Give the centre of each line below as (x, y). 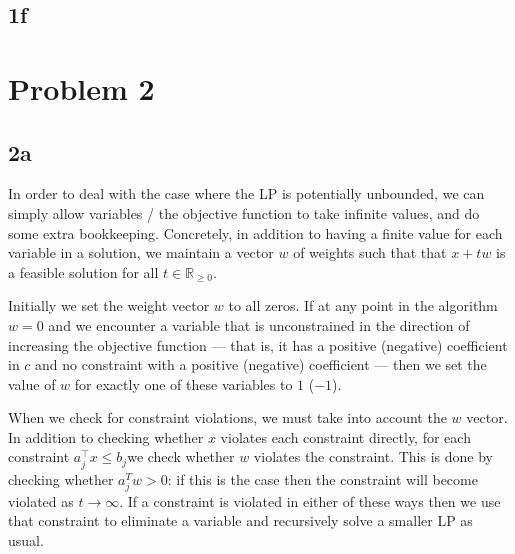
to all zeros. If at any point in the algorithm (363, 305)
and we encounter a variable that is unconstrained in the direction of (259, 324)
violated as (41, 500)
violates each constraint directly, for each (345, 436)
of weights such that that (370, 252)
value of (32, 383)
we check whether (181, 456)
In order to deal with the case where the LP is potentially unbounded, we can (246, 193)
